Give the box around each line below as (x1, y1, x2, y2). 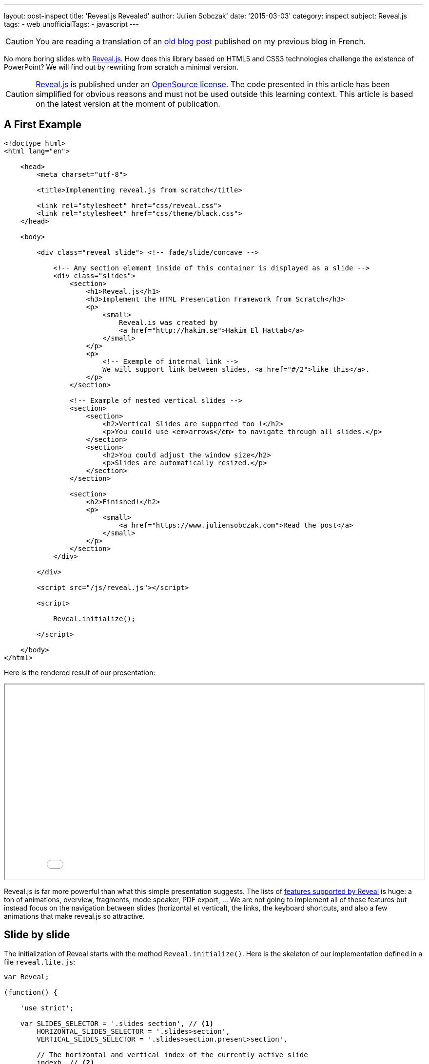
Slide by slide (4, 929, 70, 941)
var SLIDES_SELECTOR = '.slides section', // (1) (20, 1019, 214, 1027)
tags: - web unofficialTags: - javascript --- (4, 20, 139, 28)
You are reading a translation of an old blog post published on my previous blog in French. (36, 37, 366, 46)
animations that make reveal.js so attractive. (4, 912, 145, 920)
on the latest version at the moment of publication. (36, 99, 220, 109)
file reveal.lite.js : (4, 957, 76, 966)
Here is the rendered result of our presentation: (4, 668, 156, 677)
